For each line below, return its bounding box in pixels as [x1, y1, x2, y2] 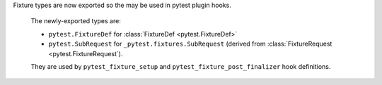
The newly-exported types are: [30, 17, 122, 25]
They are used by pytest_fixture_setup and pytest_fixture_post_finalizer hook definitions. [30, 62, 331, 70]
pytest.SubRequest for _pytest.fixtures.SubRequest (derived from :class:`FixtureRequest [48, 39, 332, 48]
